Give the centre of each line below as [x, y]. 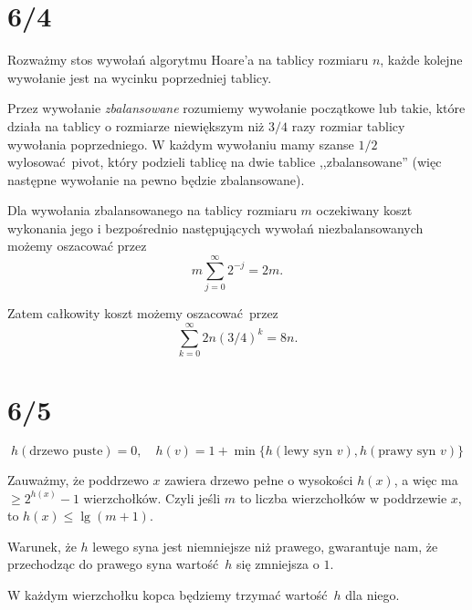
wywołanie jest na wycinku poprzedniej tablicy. [140, 77]
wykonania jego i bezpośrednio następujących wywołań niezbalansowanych [215, 227]
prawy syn [407, 452]
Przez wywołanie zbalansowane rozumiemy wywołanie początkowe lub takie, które [236, 108]
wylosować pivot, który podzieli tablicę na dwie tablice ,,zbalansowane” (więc [225, 162]
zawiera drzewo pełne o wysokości [259, 480]
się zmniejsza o [278, 564]
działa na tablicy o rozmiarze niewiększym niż [136, 125]
